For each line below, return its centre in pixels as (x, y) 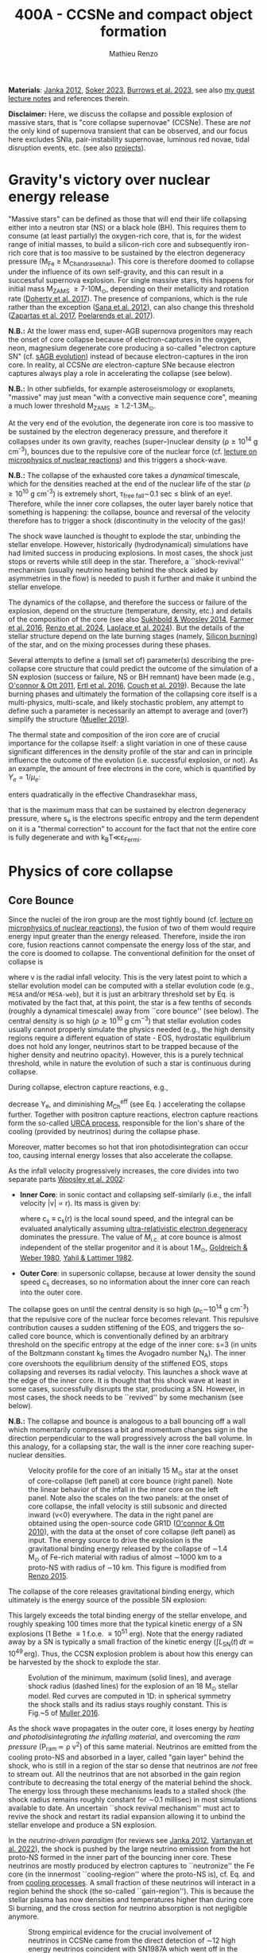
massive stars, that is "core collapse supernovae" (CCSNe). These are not (130, 122)
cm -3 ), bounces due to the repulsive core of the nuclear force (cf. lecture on (133, 450)
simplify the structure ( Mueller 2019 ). (69, 719)
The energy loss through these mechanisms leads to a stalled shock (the (127, 1791)
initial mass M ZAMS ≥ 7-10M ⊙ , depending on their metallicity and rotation (129, 290)
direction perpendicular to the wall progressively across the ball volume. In (130, 1438)
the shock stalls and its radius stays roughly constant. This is (128, 1704)
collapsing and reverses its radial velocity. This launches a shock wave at (128, 1372)
